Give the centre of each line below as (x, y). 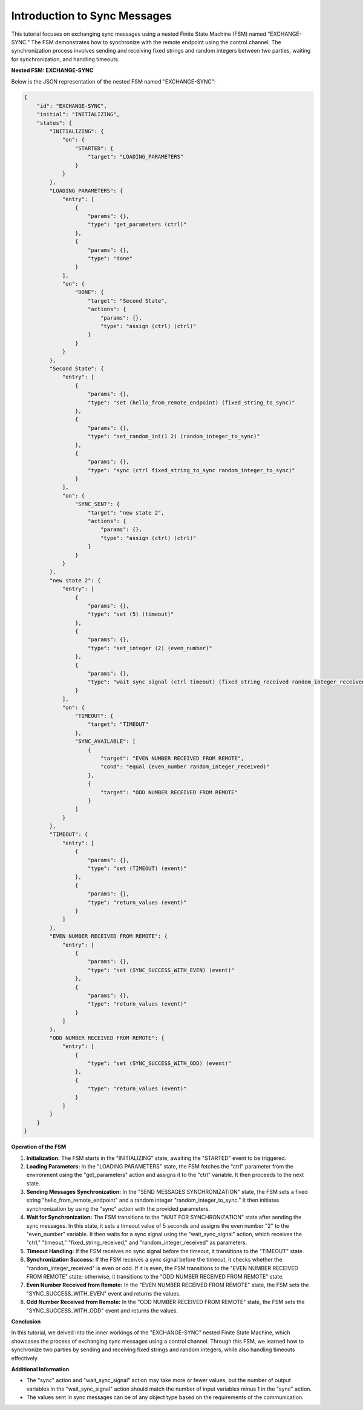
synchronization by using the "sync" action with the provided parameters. (118, 1208)
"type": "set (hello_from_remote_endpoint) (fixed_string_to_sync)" (192, 402)
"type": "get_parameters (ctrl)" (137, 225)
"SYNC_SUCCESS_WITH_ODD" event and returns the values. (102, 1310)
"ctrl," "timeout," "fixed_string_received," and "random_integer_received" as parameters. (137, 1243)
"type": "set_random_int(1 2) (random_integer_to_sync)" (174, 437)
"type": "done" (110, 258)
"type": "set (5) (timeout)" (131, 614)
